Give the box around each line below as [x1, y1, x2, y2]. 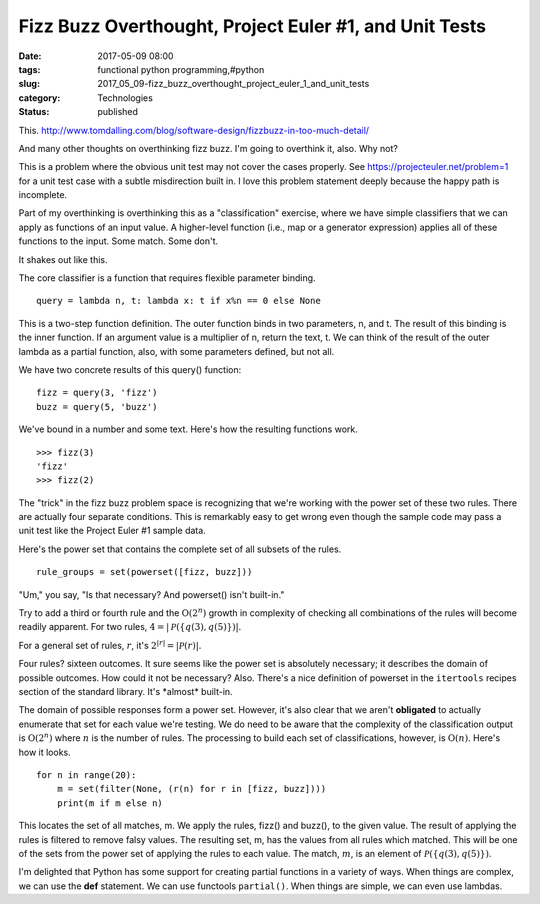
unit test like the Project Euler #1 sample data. [18, 525, 207, 537]
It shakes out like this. [18, 253, 108, 265]
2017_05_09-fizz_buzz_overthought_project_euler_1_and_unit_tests [97, 78, 370, 90]
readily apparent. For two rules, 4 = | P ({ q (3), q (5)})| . [18, 621, 242, 633]
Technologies [97, 91, 154, 104]
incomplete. [18, 189, 68, 201]
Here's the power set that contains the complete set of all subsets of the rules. [18, 543, 342, 555]
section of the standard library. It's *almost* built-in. [18, 686, 234, 697]
